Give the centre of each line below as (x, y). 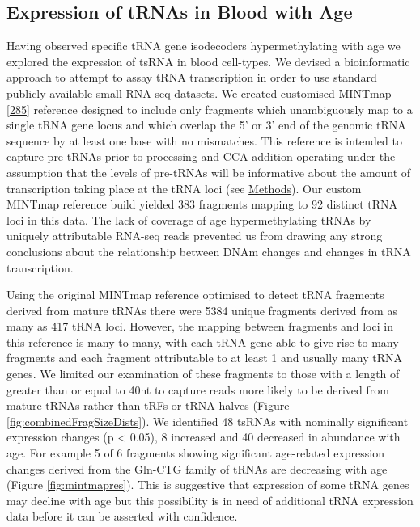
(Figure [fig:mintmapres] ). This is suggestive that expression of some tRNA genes (208, 485)
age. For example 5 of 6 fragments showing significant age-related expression (195, 453)
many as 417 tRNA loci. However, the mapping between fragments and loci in (200, 326)
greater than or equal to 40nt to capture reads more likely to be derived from (198, 389)
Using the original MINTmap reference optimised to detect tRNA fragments (195, 295)
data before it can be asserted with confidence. (122, 516)
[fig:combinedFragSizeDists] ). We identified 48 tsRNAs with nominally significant (208, 421)
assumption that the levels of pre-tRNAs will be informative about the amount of (209, 172)
